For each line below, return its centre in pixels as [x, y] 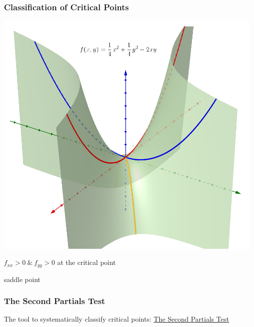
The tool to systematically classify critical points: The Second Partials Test [116, 319]
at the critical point [87, 262]
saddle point [22, 279]
